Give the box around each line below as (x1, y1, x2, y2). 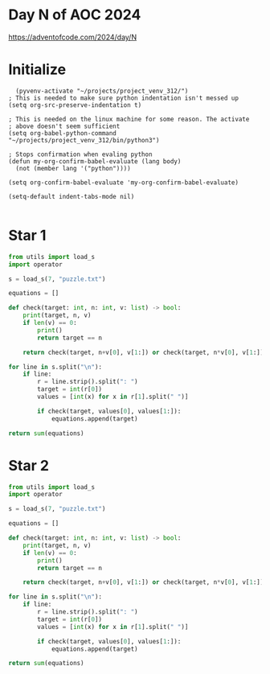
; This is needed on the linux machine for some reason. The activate (8, 115, 250, 123)
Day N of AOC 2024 (8, 6, 141, 24)
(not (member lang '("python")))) (15, 164, 131, 172)
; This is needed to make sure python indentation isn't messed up (8, 94, 239, 102)
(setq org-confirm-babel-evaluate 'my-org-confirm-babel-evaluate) (8, 179, 239, 187)
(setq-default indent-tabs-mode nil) (8, 192, 135, 200)
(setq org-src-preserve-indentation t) (8, 101, 142, 109)
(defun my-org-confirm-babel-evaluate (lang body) (8, 157, 182, 166)
